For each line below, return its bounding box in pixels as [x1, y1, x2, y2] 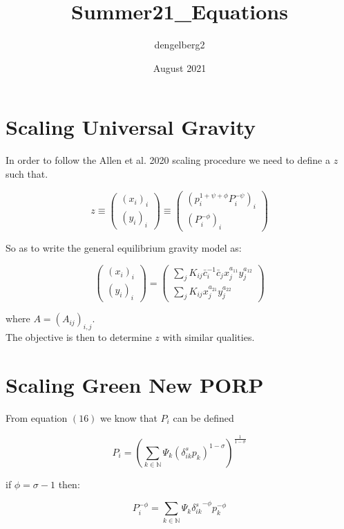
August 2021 [153, 60, 207, 75]
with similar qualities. [162, 330, 255, 344]
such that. [6, 166, 48, 180]
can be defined [173, 410, 234, 425]
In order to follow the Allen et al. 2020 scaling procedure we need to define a [6, 153, 330, 167]
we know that [100, 410, 157, 425]
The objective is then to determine [6, 330, 152, 344]
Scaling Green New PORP [6, 370, 264, 398]
